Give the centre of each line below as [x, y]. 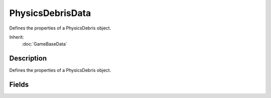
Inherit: [17, 37]
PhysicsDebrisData [50, 13]
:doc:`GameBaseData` [44, 44]
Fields [19, 85]
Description [28, 58]
